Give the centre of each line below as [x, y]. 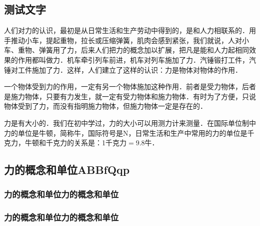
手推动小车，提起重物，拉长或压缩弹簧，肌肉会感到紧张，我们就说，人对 [123, 40]
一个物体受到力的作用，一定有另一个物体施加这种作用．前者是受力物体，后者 [130, 86]
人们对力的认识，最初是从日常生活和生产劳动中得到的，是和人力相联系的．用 [130, 30]
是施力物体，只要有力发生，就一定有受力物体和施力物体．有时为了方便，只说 [130, 96]
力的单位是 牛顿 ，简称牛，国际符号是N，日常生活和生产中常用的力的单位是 [126, 133]
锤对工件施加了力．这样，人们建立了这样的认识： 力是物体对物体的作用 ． [123, 69]
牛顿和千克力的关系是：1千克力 [75, 143]
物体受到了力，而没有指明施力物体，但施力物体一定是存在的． [105, 106]
